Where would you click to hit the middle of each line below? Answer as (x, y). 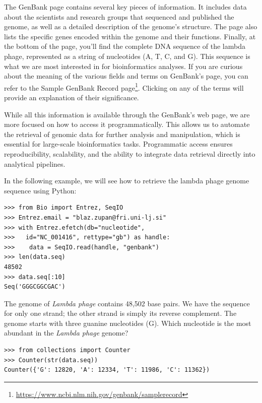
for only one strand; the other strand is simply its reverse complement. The (120, 313)
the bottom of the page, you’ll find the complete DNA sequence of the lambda (125, 46)
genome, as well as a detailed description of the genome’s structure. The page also (131, 26)
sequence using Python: (40, 190)
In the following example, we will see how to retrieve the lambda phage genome (127, 181)
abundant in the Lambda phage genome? (66, 333)
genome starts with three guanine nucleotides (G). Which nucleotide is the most (128, 323)
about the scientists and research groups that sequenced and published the (119, 16)
